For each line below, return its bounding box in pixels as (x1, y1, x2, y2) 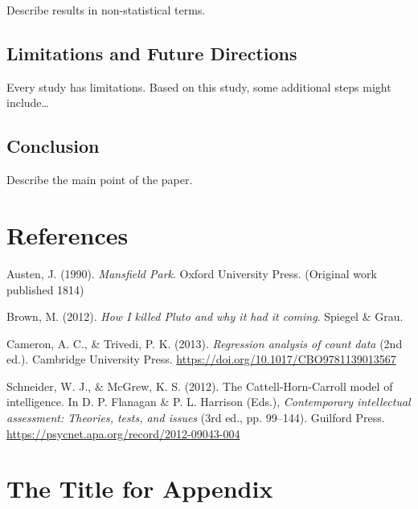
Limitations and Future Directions (6, 40, 297, 65)
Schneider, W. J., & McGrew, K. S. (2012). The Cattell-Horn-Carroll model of (6, 377, 393, 394)
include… (6, 94, 49, 111)
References (6, 218, 129, 251)
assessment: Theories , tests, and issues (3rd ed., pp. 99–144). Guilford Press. (6, 409, 385, 426)
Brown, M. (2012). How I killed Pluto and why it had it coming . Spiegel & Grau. (6, 308, 404, 325)
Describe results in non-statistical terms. (6, 2, 206, 18)
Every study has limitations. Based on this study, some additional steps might (6, 78, 391, 95)
